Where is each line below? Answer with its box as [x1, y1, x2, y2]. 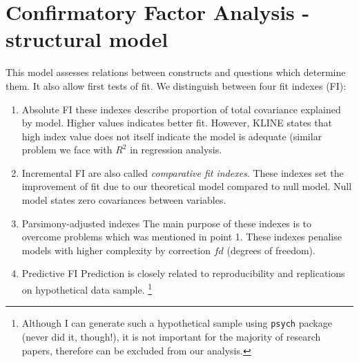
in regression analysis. [130, 142, 222, 157]
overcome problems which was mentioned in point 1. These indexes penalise [21, 229, 342, 244]
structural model [6, 25, 168, 53]
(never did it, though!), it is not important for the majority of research [21, 329, 321, 343]
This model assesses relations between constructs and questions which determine [6, 65, 346, 79]
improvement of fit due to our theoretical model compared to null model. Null [21, 179, 352, 193]
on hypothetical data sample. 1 [21, 280, 153, 296]
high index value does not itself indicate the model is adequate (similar [21, 128, 322, 143]
